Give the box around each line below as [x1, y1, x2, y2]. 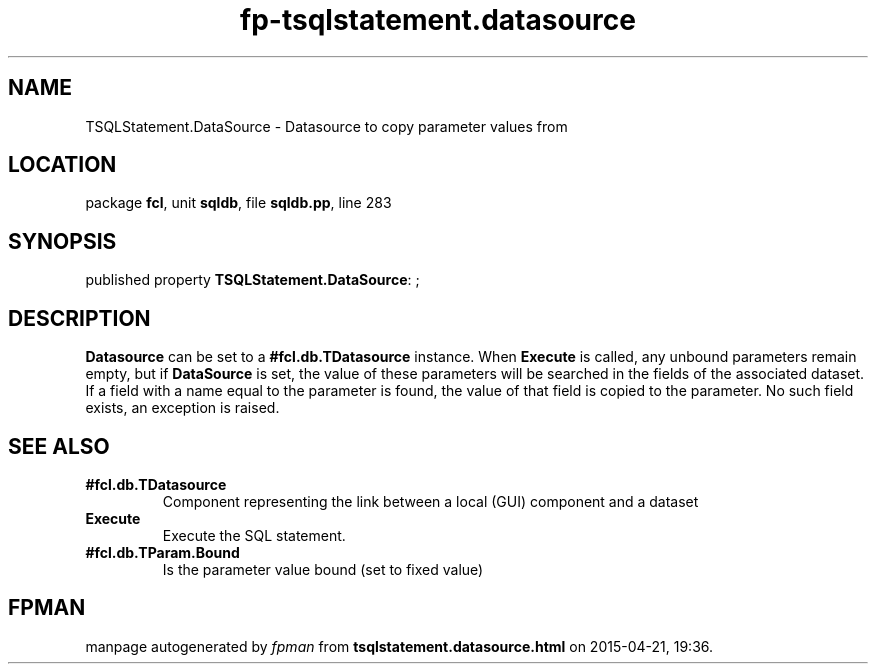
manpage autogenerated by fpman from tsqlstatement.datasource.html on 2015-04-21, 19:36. [85, 637, 714, 655]
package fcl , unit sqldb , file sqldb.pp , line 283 [85, 194, 392, 212]
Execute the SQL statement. [162, 526, 346, 544]
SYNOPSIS [8, 228, 117, 254]
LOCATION [8, 152, 117, 178]
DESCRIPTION [8, 305, 151, 331]
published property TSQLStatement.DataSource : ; [85, 271, 420, 289]
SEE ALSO [8, 433, 110, 459]
